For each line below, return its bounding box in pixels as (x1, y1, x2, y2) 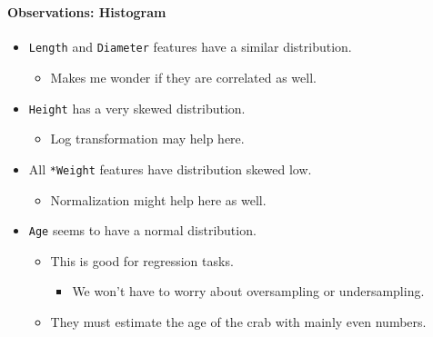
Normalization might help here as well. (50, 190, 267, 209)
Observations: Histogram (7, 3, 166, 22)
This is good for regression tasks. (50, 251, 234, 270)
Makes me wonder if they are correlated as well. (50, 68, 317, 87)
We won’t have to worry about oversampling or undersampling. (72, 282, 425, 301)
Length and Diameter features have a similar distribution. (28, 37, 352, 56)
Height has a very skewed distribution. (28, 98, 246, 117)
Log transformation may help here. (50, 129, 245, 148)
